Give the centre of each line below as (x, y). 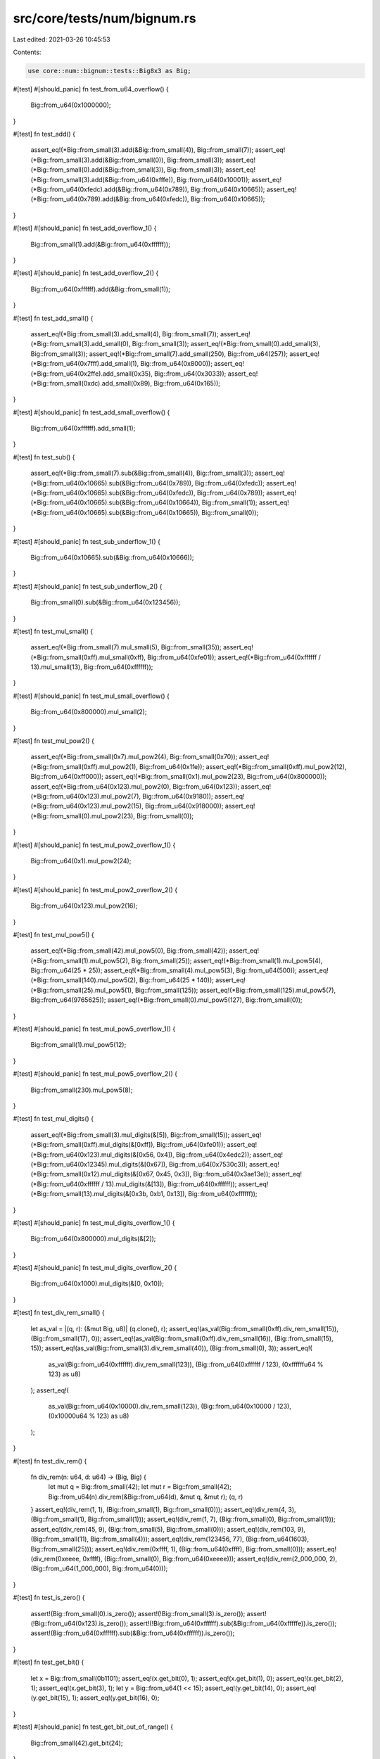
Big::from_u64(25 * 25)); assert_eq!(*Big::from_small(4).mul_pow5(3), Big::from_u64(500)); (164, 970)
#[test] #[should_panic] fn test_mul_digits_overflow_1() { (94, 1223)
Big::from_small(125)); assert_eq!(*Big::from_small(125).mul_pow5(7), (235, 990)
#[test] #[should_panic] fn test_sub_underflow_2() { (88, 586)
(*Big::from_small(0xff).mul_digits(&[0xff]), (93, 1145)
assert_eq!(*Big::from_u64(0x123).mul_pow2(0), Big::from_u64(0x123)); (135, 786)
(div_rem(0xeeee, (56, 1559)
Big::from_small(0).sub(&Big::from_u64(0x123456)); (106, 602)
